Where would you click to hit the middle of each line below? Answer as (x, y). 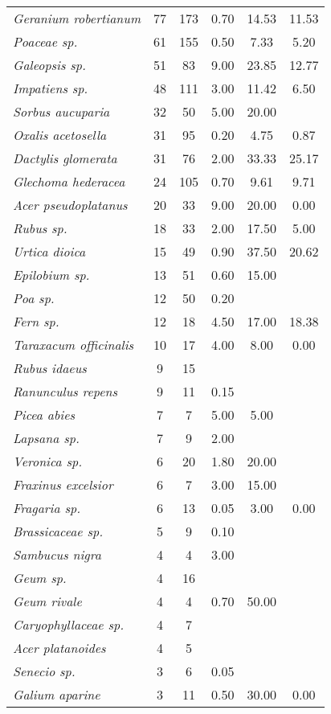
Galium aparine (57, 694)
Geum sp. (40, 578)
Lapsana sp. (46, 438)
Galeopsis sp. (49, 65)
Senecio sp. (44, 671)
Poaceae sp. (45, 41)
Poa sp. (34, 298)
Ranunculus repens (65, 391)
